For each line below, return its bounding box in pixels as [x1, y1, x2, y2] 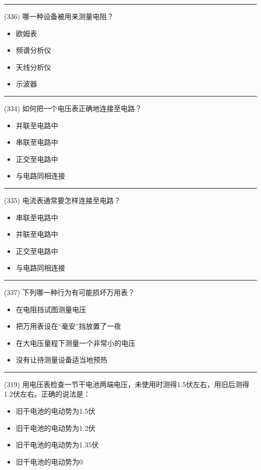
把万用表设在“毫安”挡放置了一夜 [16, 321, 121, 331]
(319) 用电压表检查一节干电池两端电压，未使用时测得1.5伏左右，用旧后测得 [4, 379, 249, 389]
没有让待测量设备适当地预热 [16, 354, 107, 365]
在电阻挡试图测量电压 [16, 304, 86, 314]
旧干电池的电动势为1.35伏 [16, 439, 99, 450]
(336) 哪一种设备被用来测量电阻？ [4, 11, 114, 21]
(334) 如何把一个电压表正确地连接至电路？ [4, 103, 142, 113]
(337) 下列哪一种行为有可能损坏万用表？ [4, 287, 135, 297]
